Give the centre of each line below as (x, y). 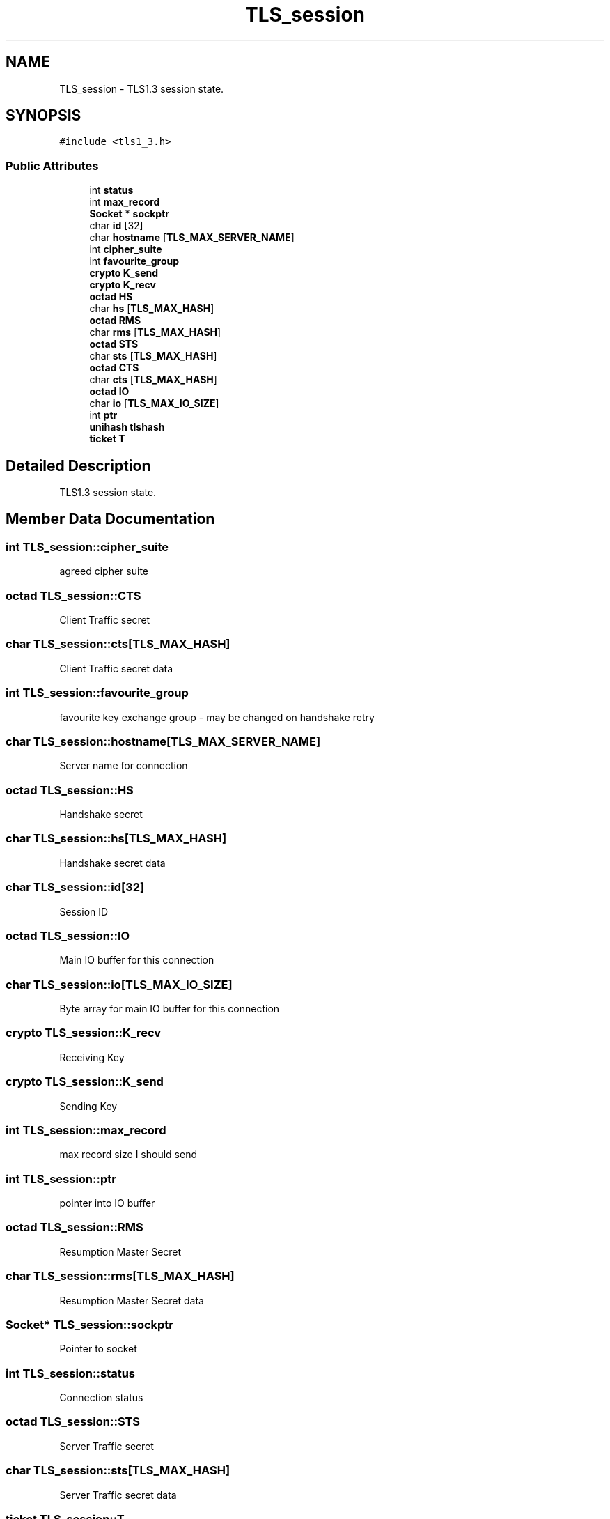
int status (111, 190)
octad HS (111, 297)
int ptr (103, 415)
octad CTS (114, 368)
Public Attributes (52, 165)
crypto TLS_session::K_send (85, 1082)
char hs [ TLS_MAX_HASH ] (152, 309)
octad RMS (115, 321)
